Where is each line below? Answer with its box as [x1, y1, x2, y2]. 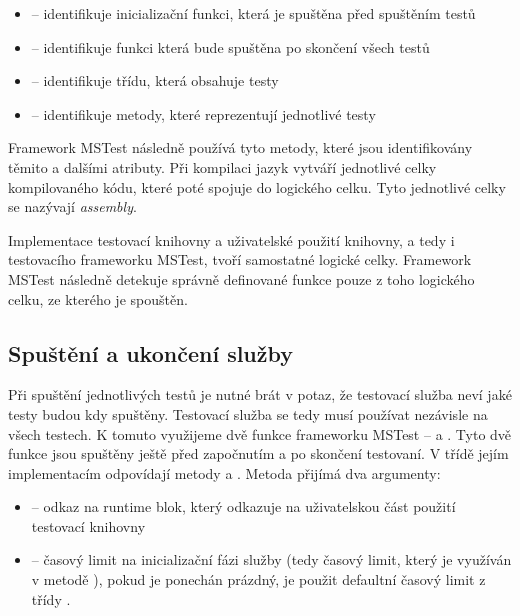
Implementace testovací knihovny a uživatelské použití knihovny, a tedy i [8, 229, 455, 250]
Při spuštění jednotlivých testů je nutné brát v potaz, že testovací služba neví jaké [8, 384, 512, 405]
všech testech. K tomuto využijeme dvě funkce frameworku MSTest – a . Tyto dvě [8, 423, 512, 444]
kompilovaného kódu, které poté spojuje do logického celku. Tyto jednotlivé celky [8, 176, 506, 197]
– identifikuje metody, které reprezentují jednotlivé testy [31, 103, 376, 124]
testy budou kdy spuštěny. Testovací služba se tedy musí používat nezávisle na [8, 403, 488, 424]
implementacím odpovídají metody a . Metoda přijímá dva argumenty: [8, 462, 441, 483]
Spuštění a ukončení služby [8, 337, 294, 368]
